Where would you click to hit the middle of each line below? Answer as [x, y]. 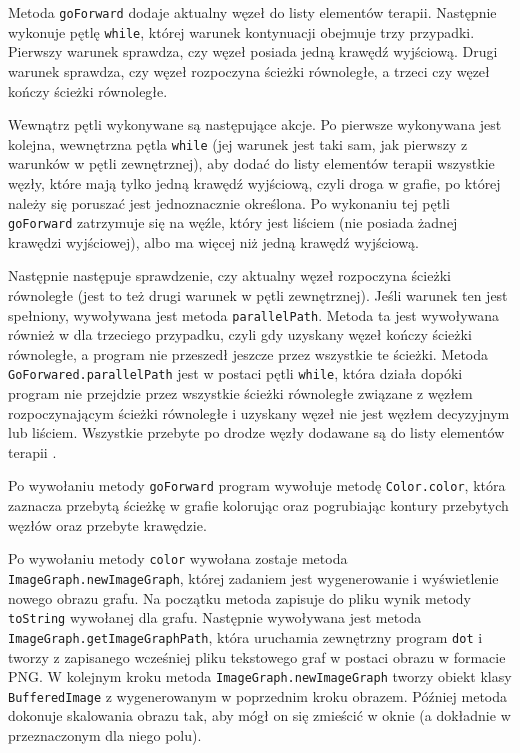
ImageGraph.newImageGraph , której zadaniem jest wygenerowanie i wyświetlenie [253, 577]
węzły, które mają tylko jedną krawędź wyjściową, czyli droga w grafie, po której [254, 182]
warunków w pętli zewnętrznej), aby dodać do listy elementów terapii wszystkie [251, 163]
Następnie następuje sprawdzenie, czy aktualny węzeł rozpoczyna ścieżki [229, 275]
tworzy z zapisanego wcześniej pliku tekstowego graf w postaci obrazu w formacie [257, 656]
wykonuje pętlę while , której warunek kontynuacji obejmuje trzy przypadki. [241, 31]
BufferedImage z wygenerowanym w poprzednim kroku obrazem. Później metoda [258, 695]
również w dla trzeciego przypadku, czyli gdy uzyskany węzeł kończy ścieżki [240, 334]
